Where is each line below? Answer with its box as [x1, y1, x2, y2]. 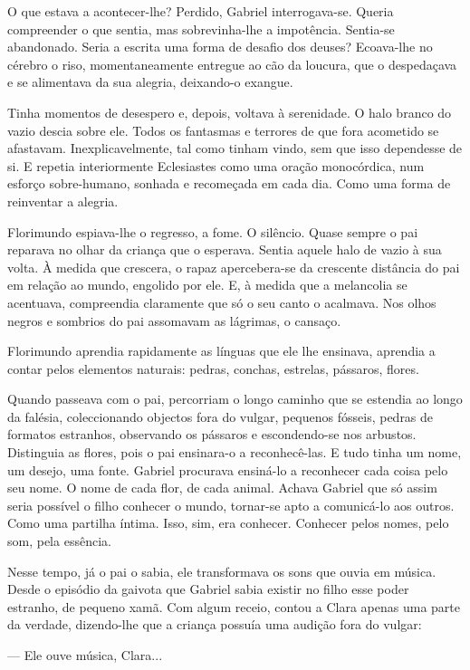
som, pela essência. [7, 531, 111, 550]
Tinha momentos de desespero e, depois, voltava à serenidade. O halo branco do [7, 102, 452, 121]
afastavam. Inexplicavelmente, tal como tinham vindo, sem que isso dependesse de [7, 139, 463, 158]
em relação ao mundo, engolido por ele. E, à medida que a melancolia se [7, 275, 408, 294]
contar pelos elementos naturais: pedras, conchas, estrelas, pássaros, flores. [7, 359, 419, 378]
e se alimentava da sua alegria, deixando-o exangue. [7, 72, 293, 91]
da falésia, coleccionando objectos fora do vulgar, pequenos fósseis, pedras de [7, 407, 434, 426]
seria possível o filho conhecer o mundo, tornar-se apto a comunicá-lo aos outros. [7, 495, 455, 514]
